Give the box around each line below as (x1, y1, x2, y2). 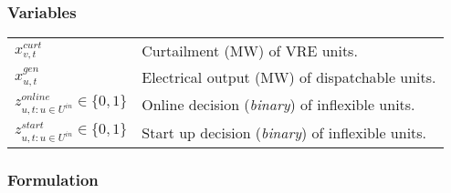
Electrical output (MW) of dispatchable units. (142, 66, 436, 88)
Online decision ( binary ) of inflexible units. (142, 94, 415, 116)
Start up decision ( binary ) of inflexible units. (142, 121, 427, 143)
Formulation (7, 168, 99, 190)
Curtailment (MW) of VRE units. (142, 40, 358, 62)
